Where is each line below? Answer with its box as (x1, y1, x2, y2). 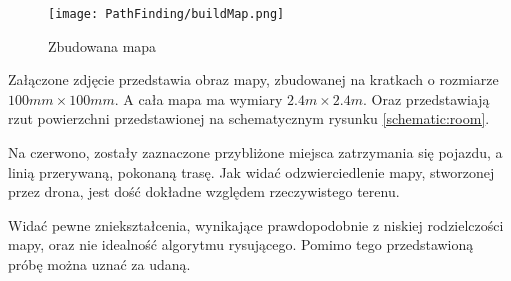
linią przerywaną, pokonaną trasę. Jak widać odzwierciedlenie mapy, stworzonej (8, 161, 495, 182)
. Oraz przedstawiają (363, 88, 490, 109)
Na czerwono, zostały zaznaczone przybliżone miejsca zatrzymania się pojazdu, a (8, 142, 503, 163)
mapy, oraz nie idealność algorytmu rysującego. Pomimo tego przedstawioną (8, 234, 474, 255)
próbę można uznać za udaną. (8, 254, 191, 274)
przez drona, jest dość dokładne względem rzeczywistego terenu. (8, 181, 400, 202)
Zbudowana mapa (48, 35, 157, 56)
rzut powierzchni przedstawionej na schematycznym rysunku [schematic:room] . (8, 108, 490, 129)
